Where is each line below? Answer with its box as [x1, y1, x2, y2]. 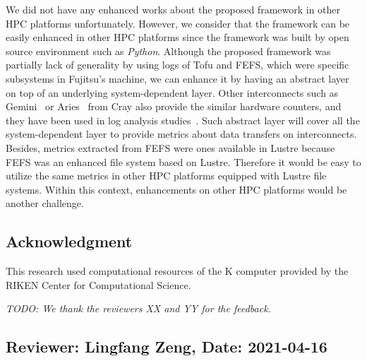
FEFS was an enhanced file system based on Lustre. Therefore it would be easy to [6, 154, 361, 169]
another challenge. [6, 196, 84, 211]
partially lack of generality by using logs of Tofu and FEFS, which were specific [6, 57, 349, 72]
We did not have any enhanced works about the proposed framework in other [6, 2, 341, 16]
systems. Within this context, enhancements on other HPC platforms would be [6, 182, 347, 196]
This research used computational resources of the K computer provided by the [6, 264, 349, 278]
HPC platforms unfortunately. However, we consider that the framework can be [6, 16, 350, 30]
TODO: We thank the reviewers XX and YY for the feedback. [6, 301, 271, 316]
